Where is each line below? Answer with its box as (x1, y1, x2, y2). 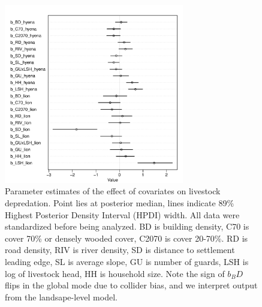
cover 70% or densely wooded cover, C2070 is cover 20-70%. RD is (5, 231, 248, 244)
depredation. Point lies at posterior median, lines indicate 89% (5, 196, 234, 209)
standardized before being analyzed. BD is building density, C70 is (5, 220, 249, 233)
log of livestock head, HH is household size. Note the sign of (5, 267, 225, 279)
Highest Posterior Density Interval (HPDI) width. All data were (5, 208, 240, 221)
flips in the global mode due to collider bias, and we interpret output (5, 279, 258, 291)
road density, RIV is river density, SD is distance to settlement (5, 243, 235, 256)
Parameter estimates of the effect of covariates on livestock (5, 185, 221, 197)
